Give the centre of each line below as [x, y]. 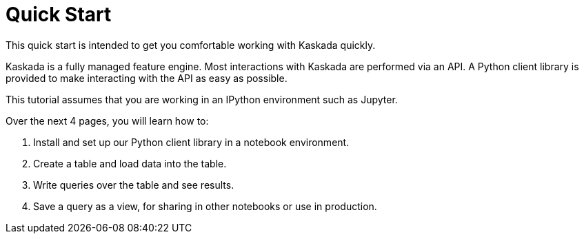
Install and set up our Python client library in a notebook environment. [191, 142]
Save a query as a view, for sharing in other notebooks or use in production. [205, 206]
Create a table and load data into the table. [130, 163]
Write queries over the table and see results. [134, 185]
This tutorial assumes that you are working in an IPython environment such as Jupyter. [202, 99]
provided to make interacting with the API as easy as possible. [147, 78]
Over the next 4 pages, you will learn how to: [107, 121]
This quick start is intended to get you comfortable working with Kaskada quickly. [191, 45]
